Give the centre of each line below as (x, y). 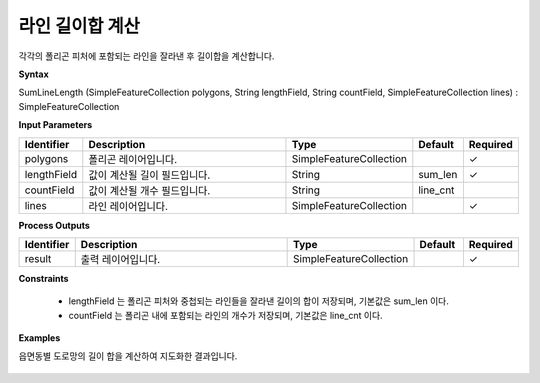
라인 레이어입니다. (128, 206)
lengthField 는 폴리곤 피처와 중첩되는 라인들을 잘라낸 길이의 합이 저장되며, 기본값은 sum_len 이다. (259, 301)
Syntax (33, 74)
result (38, 258)
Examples (39, 338)
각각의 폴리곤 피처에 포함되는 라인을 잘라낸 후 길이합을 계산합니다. (146, 56)
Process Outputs (54, 225)
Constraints (43, 278)
